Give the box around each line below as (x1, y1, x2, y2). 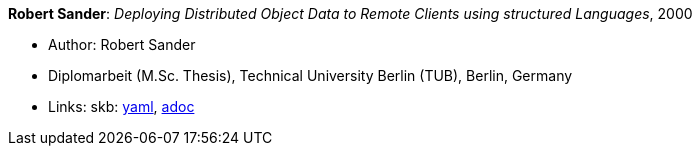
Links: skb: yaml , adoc (48, 98, 195, 115)
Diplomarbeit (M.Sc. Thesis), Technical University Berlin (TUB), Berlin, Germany (48, 67, 573, 84)
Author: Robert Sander (48, 36, 196, 53)
